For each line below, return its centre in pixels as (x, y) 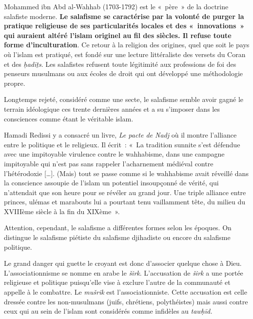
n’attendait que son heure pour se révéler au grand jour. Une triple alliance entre (125, 192)
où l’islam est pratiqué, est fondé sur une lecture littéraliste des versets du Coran (125, 54)
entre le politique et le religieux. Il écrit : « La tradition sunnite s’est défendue (122, 144)
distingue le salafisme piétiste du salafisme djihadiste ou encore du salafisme (117, 237)
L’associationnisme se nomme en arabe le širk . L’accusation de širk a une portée (124, 272)
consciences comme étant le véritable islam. (69, 118)
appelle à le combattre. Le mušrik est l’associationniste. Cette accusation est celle (126, 292)
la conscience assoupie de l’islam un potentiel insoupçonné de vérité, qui (111, 183)
